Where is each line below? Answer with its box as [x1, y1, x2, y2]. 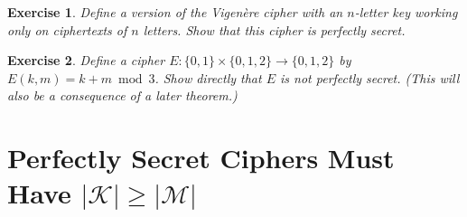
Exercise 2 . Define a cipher [7, 51, 165, 70]
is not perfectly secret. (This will [280, 68, 460, 87]
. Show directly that [154, 68, 262, 87]
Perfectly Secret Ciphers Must [7, 139, 395, 176]
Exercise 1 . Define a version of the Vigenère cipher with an [7, 3, 343, 21]
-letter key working [354, 3, 458, 21]
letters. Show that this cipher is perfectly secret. [143, 20, 406, 39]
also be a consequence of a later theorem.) [7, 86, 238, 105]
